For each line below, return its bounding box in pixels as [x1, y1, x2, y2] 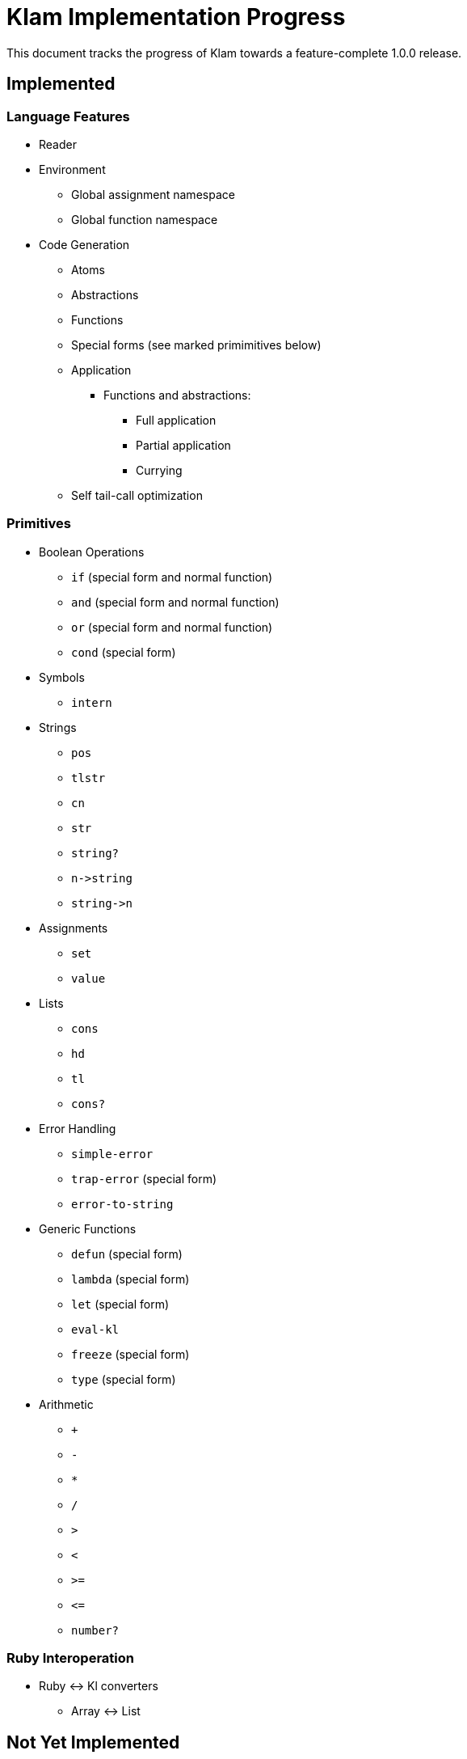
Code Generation [39, 237, 130, 252]
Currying [136, 463, 183, 477]
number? [71, 1623, 120, 1637]
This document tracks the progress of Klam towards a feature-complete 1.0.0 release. [6, 45, 462, 60]
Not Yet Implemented [6, 1732, 180, 1753]
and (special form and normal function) [71, 594, 280, 609]
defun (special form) [71, 1246, 183, 1261]
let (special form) [71, 1296, 170, 1311]
